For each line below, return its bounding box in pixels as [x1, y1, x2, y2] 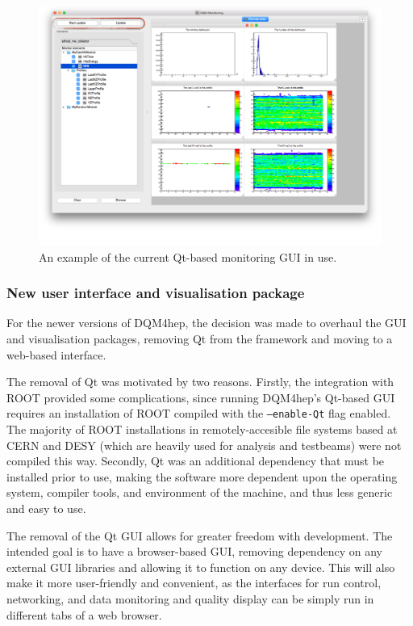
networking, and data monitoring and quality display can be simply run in [6, 590, 374, 607]
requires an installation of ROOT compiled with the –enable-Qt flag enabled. [6, 405, 391, 422]
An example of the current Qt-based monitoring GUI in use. [39, 248, 337, 265]
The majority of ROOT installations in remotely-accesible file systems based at [6, 421, 398, 438]
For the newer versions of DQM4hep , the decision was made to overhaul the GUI [6, 314, 407, 331]
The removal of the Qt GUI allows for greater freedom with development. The [6, 527, 393, 544]
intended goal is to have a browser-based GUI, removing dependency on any [6, 543, 382, 560]
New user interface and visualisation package [6, 283, 305, 303]
